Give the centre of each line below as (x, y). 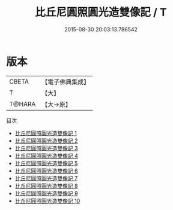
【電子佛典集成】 (66, 82)
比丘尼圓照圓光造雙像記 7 (46, 178)
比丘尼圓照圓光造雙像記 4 (46, 156)
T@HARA (23, 104)
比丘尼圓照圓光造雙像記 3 (46, 148)
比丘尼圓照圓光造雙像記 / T (101, 12)
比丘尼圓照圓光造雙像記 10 (47, 201)
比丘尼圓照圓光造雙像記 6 (46, 171)
